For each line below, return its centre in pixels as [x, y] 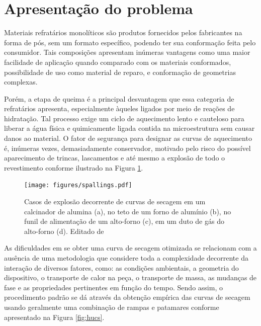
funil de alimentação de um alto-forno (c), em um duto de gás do [124, 221]
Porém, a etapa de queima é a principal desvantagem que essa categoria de [119, 98]
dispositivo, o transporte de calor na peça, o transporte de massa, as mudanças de [130, 277]
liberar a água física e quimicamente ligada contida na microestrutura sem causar [129, 128]
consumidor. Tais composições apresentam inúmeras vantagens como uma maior [127, 52]
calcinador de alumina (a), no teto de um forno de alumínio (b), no [128, 211]
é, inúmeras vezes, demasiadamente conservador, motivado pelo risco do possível [127, 148]
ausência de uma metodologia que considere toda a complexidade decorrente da [126, 258]
